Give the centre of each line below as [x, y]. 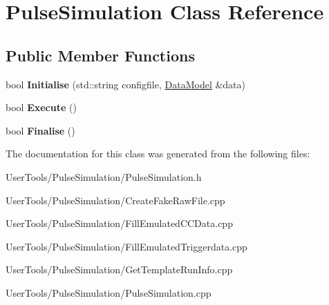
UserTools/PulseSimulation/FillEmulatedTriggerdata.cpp [126, 246]
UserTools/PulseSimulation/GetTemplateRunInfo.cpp [119, 269]
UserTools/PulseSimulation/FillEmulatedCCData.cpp [119, 223]
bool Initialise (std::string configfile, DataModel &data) [126, 84]
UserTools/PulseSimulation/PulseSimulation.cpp [109, 292]
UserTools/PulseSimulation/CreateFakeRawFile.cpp [115, 200]
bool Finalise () [40, 130]
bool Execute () [41, 107]
